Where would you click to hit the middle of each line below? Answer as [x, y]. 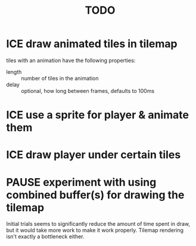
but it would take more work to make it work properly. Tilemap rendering [95, 231]
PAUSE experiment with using [81, 182]
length [14, 71]
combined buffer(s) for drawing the [95, 195]
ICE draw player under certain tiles [94, 155]
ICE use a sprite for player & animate [98, 115]
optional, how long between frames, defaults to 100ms [88, 91]
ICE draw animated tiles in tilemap [92, 44]
